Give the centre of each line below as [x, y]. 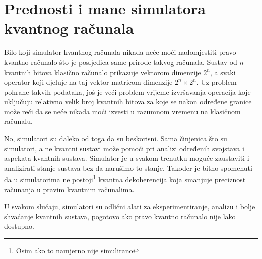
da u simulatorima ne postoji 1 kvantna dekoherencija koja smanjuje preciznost [125, 179]
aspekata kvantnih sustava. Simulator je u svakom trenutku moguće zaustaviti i [127, 158]
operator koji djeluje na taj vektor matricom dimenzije [88, 82]
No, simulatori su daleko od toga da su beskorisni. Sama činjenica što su [116, 138]
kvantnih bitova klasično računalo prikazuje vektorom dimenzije [103, 72]
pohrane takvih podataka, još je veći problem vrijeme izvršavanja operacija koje [127, 91]
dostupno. [19, 226]
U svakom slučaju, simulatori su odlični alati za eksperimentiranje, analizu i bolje [130, 206]
